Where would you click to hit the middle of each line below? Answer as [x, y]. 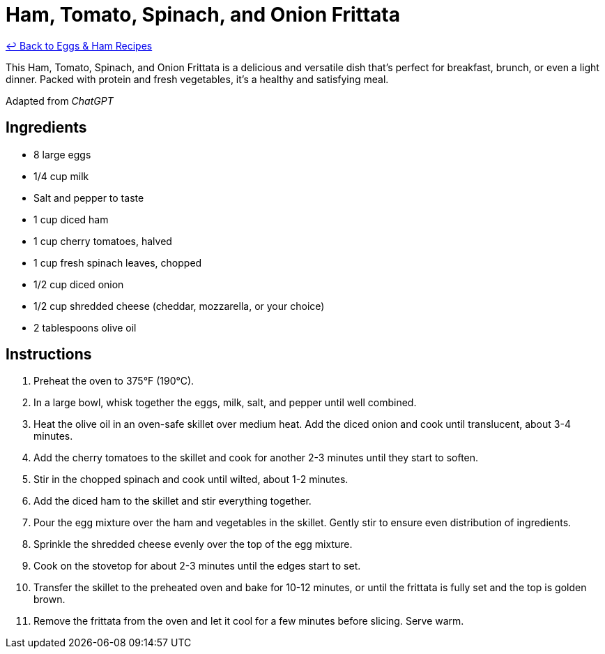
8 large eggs [62, 154]
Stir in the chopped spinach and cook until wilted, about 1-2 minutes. [191, 480]
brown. [49, 600]
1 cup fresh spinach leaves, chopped [118, 262]
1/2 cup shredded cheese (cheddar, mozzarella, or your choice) [179, 306]
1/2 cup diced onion [79, 284]
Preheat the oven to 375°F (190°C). [114, 381]
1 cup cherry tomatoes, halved [103, 241]
